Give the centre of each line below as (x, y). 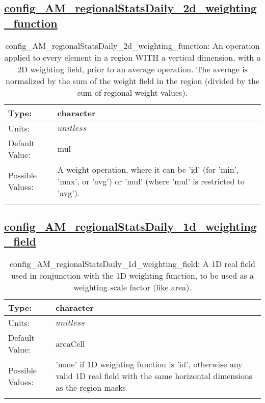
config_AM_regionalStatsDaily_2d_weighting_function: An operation (132, 45)
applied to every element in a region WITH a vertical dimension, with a (132, 57)
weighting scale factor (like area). (132, 287)
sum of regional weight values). (132, 92)
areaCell (70, 343)
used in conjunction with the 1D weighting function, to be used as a (132, 276)
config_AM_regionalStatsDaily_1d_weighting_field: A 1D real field (132, 264)
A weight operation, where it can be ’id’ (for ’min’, (148, 169)
